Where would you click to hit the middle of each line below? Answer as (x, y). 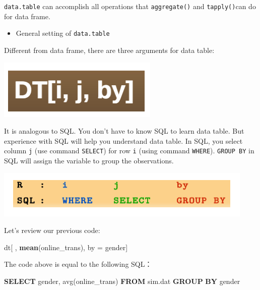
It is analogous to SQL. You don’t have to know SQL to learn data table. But (124, 131)
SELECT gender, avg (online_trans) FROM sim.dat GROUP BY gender (122, 281)
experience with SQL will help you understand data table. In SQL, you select (123, 140)
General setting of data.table (63, 33)
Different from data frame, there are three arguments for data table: (109, 50)
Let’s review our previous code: (52, 230)
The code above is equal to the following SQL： (78, 264)
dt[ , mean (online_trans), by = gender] (66, 247)
